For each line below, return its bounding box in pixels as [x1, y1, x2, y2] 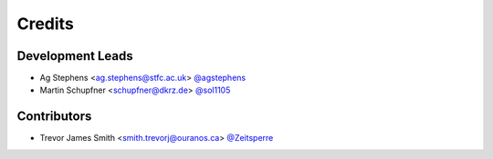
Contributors [16, 109, 92, 124]
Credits [16, 14, 75, 34]
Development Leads [16, 48, 134, 64]
